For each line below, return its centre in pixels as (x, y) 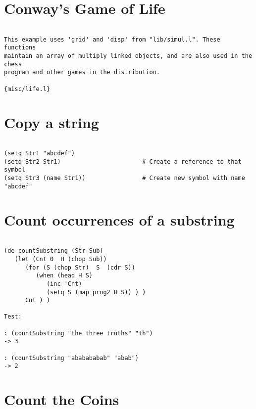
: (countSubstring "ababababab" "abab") (72, 358)
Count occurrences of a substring (119, 219)
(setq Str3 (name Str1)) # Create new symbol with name (125, 178)
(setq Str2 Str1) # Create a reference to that (123, 161)
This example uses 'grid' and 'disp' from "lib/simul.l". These (112, 39)
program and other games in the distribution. (82, 72)
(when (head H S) (64, 276)
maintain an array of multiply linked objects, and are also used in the (128, 56)
